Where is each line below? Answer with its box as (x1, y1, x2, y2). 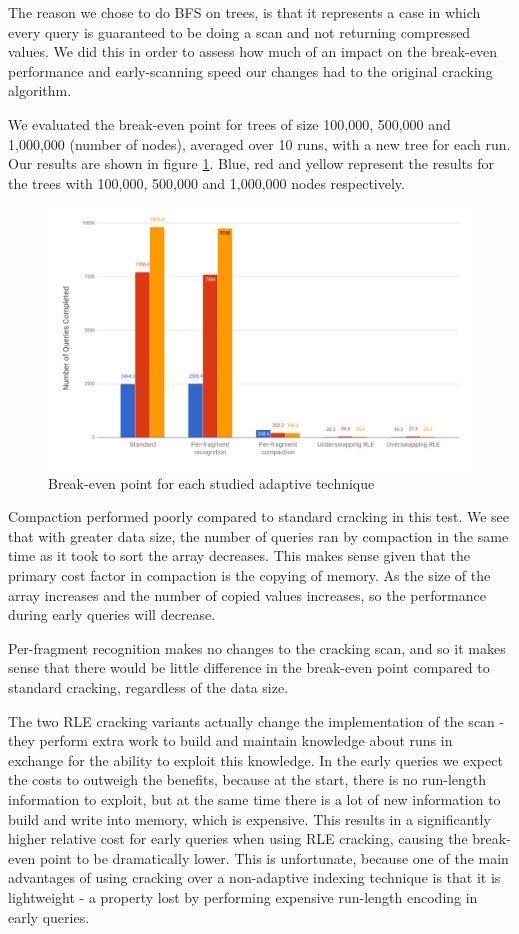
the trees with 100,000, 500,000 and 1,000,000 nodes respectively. (8, 172, 405, 193)
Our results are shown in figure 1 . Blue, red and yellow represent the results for (8, 153, 494, 174)
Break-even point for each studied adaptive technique (48, 472, 375, 493)
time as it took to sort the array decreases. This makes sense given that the (8, 545, 470, 566)
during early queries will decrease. (8, 604, 216, 625)
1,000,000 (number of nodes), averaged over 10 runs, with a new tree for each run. (8, 133, 511, 154)
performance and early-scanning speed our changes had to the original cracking (8, 60, 493, 81)
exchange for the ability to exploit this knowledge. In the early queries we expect (8, 749, 503, 770)
